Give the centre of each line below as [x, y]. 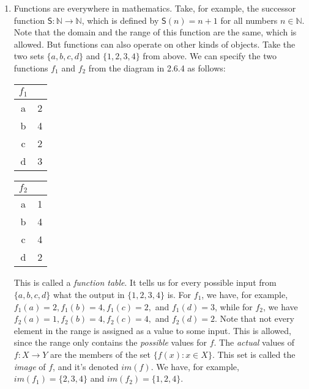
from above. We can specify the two [210, 56]
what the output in [89, 295]
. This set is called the [254, 354]
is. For [179, 295]
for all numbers [249, 20]
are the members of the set [100, 354]
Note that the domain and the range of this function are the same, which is [155, 32]
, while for [233, 306]
